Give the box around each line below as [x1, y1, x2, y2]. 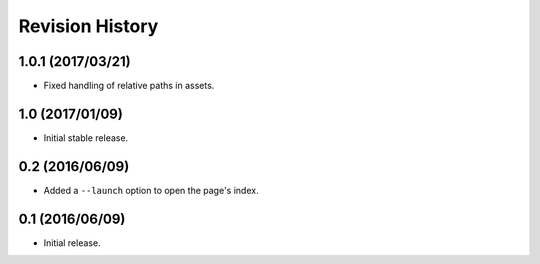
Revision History [18, 15, 159, 37]
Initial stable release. [43, 131, 129, 144]
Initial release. [43, 236, 101, 249]
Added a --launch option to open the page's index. [43, 184, 259, 196]
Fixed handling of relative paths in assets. [43, 80, 215, 92]
